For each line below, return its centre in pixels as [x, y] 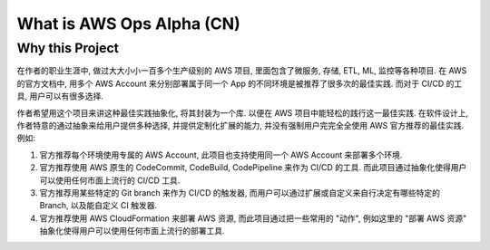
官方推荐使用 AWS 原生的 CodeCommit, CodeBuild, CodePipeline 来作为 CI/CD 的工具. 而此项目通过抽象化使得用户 [253, 168]
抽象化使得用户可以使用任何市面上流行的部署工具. [132, 231]
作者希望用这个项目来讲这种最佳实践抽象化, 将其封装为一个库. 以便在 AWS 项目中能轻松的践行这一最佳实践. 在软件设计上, [243, 112]
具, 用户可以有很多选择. [60, 96]
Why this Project [68, 48]
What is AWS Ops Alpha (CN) [128, 24]
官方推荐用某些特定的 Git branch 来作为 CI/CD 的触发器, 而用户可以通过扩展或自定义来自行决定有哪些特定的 [240, 192]
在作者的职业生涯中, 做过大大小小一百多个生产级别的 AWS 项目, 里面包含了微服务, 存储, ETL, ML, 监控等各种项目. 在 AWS [242, 71]
